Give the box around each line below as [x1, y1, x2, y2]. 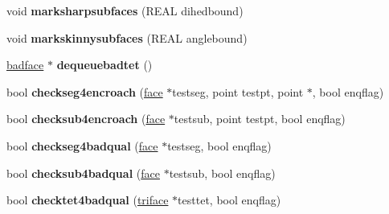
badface [6, 56, 44, 73]
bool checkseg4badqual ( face [6, 137, 158, 154]
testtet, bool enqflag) [178, 191, 281, 208]
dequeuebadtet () [56, 56, 153, 73]
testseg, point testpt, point [172, 83, 304, 100]
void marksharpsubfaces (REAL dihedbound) [6, 2, 244, 19]
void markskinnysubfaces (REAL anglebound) [6, 29, 248, 46]
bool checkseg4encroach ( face [6, 83, 163, 100]
